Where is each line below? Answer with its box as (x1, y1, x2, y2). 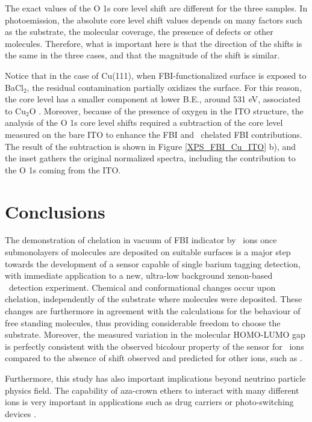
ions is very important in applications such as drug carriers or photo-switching (5, 396, 294, 408)
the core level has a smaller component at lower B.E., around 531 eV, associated (5, 93, 301, 105)
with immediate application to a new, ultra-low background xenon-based (5, 269, 273, 282)
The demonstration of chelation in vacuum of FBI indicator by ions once (5, 234, 277, 246)
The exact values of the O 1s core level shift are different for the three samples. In (5, 2, 308, 14)
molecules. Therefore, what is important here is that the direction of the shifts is (5, 37, 302, 49)
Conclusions (5, 199, 105, 223)
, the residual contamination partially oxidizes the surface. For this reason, (27, 81, 302, 93)
